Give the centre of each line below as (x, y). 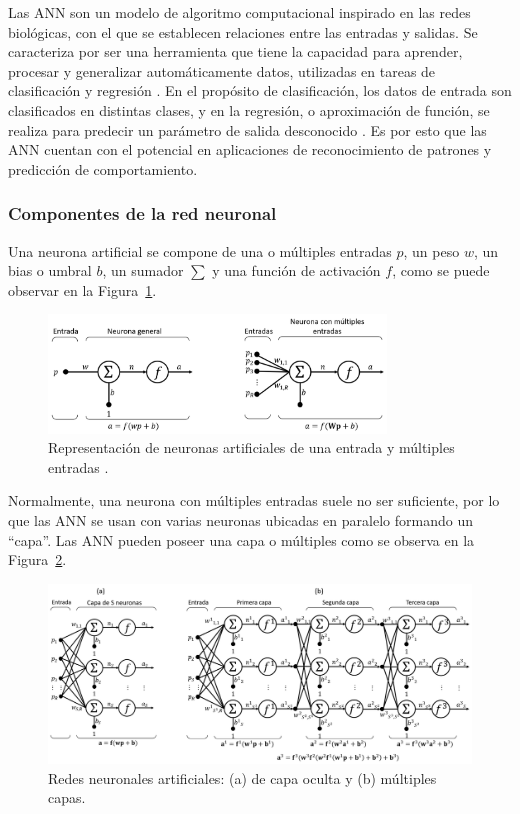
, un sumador (143, 270)
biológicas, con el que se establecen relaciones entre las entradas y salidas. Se (243, 31)
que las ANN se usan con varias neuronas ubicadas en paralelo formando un (240, 520)
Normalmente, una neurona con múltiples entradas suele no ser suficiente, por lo (254, 500)
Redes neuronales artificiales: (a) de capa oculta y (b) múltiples (242, 777)
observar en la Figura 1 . (82, 289)
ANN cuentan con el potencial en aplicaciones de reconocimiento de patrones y (250, 149)
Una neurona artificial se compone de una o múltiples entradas (200, 250)
